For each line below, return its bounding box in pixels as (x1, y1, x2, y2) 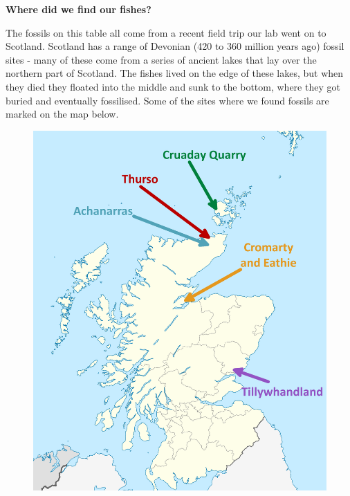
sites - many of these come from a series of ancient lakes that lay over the (6, 52, 317, 66)
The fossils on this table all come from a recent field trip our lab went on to (6, 25, 326, 39)
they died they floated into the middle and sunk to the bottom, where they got (6, 79, 340, 93)
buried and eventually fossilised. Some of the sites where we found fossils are (6, 93, 329, 107)
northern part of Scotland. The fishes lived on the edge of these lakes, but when (6, 66, 344, 80)
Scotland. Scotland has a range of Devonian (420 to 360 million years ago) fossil (6, 39, 344, 53)
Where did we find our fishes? (6, 2, 151, 16)
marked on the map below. (6, 107, 119, 121)
